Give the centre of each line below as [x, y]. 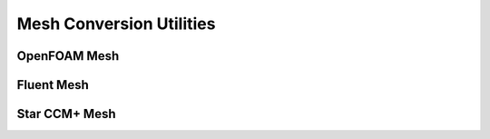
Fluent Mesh [53, 85]
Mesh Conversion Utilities [116, 24]
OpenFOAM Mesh [68, 56]
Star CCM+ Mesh [67, 114]
